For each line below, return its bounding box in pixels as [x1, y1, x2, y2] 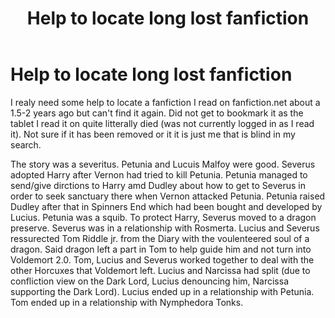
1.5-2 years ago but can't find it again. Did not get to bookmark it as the [10, 107, 304, 119]
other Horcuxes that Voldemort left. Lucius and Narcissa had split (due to [10, 264, 311, 276]
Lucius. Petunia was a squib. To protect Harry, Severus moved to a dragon [10, 211, 317, 223]
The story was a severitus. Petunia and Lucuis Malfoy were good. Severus [10, 158, 316, 170]
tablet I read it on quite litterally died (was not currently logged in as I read [10, 117, 315, 129]
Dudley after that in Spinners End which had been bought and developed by [10, 200, 323, 212]
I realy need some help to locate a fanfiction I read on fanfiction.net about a [10, 96, 321, 108]
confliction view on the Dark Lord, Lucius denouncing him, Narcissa [10, 275, 289, 287]
